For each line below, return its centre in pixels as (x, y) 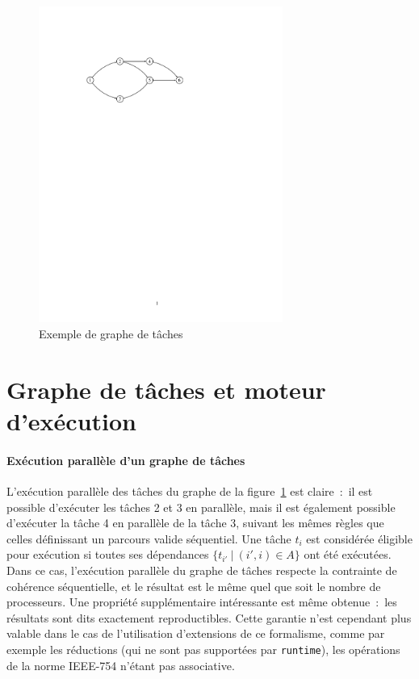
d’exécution (71, 420)
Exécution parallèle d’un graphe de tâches (126, 460)
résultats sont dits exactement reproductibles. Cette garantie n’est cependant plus (209, 617)
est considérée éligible (359, 538)
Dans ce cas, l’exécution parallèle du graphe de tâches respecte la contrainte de (202, 570)
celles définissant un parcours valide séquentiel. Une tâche (149, 538)
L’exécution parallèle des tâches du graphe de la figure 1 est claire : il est (190, 490)
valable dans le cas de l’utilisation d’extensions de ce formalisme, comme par (196, 633)
